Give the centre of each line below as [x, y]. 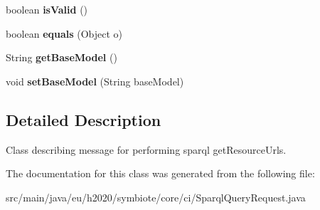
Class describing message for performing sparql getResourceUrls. [146, 149]
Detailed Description [84, 119]
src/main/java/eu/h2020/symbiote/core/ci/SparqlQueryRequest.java [156, 197]
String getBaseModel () [62, 57]
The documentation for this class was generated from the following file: [160, 173]
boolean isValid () [47, 9]
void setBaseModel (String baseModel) [95, 81]
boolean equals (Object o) [64, 33]
